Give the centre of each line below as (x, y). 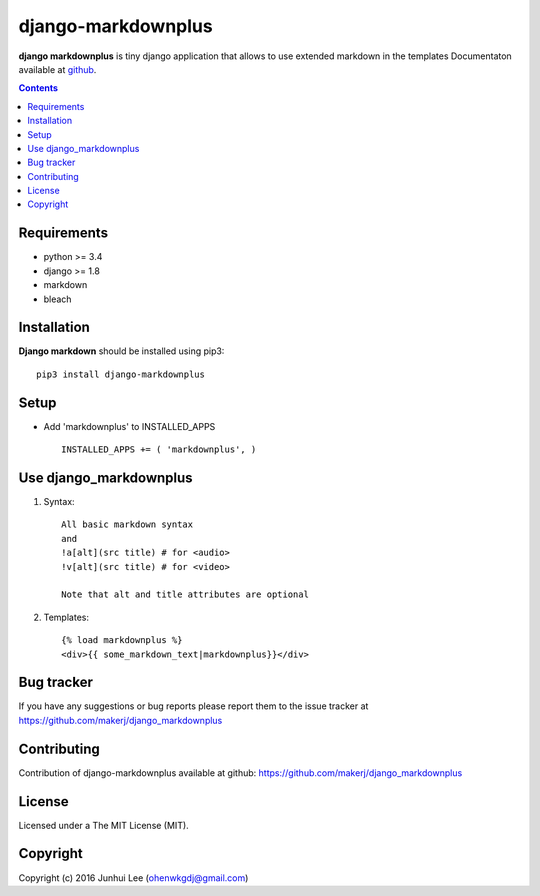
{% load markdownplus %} (122, 640)
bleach (57, 299)
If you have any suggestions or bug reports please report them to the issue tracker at (193, 706)
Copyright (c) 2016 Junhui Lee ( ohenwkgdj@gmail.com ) (133, 877)
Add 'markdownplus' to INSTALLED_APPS (129, 426)
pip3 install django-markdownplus (120, 374)
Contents (38, 88)
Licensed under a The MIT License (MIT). (103, 825)
